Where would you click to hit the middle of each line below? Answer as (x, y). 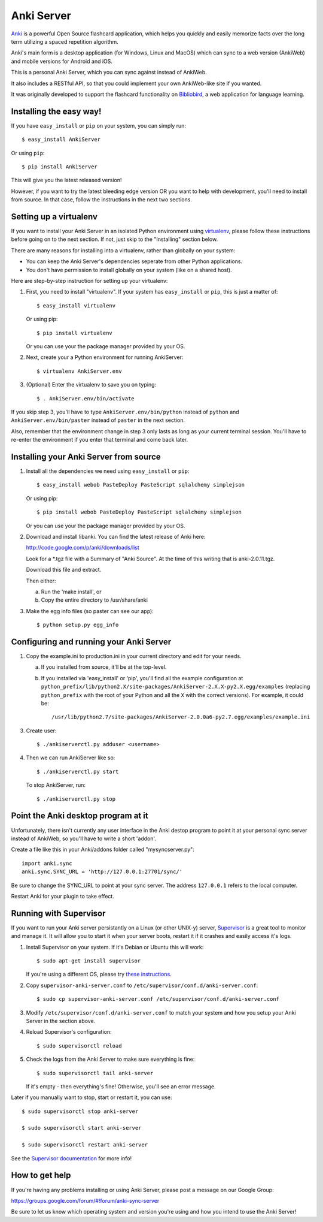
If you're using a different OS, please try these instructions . (99, 974)
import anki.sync (47, 863)
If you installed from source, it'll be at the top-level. (104, 667)
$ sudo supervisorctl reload (79, 1046)
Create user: (41, 731)
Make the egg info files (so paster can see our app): (90, 611)
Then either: (41, 581)
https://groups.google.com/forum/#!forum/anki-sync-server (85, 1200)
